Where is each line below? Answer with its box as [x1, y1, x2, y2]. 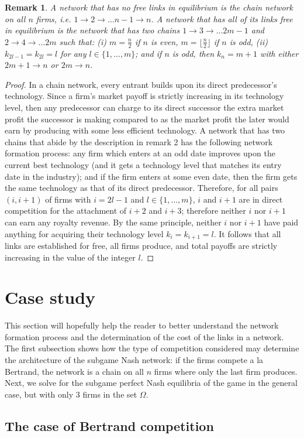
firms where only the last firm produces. [154, 365, 298, 377]
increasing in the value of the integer [5, 251, 136, 263]
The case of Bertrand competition [5, 416, 214, 434]
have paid [264, 215, 299, 228]
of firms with [45, 193, 91, 205]
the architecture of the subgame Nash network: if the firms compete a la [5, 354, 264, 366]
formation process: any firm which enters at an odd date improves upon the [5, 147, 275, 159]
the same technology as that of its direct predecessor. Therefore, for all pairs [5, 182, 278, 194]
